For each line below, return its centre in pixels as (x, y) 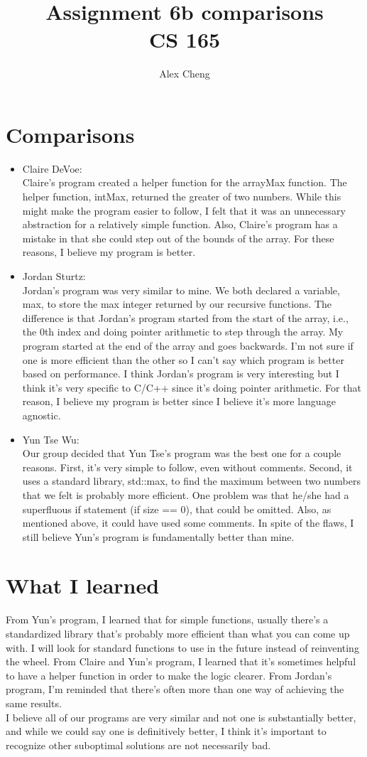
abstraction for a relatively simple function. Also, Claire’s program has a (180, 224)
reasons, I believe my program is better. (109, 252)
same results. (34, 703)
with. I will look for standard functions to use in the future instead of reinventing (182, 647)
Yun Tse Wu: (51, 439)
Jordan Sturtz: (54, 276)
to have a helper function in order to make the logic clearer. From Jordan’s (169, 675)
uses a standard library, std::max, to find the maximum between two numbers (191, 481)
